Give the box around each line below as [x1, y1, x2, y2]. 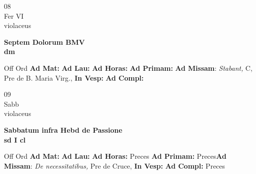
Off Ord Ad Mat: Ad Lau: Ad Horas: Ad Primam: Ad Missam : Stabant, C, [4, 62, 253, 73]
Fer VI [4, 10, 24, 21]
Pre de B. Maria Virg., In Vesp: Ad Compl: [4, 72, 144, 83]
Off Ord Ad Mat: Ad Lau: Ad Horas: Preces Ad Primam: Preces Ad [4, 151, 226, 161]
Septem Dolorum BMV [4, 36, 85, 47]
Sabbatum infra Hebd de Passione [4, 124, 122, 135]
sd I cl [4, 134, 26, 145]
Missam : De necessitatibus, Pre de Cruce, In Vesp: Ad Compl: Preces [4, 160, 225, 171]
